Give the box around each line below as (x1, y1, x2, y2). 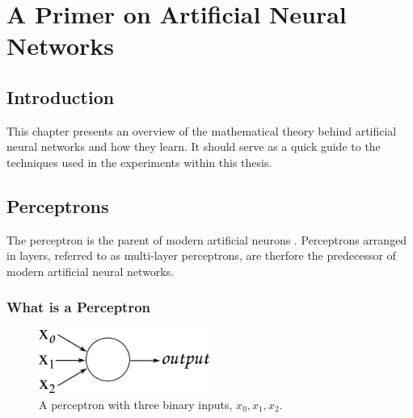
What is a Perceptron (6, 297, 151, 317)
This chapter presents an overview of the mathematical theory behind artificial (6, 122, 397, 139)
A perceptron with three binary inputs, (39, 396, 233, 413)
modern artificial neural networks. (6, 262, 175, 279)
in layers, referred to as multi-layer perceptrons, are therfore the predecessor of (6, 247, 396, 264)
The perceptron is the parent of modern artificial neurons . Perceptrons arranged (6, 231, 407, 248)
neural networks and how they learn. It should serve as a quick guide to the (6, 138, 381, 155)
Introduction (6, 84, 115, 109)
